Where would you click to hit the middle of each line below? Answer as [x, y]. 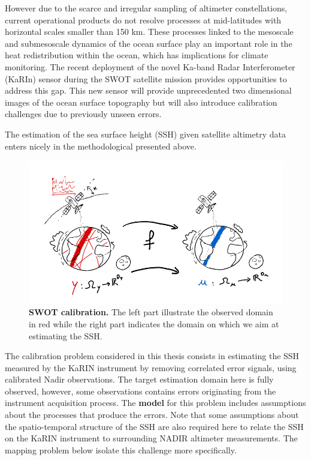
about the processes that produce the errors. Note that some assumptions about [152, 415]
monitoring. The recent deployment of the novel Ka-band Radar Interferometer [150, 66]
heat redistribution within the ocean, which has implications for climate [137, 55]
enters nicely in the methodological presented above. [101, 146]
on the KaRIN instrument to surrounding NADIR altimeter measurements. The [151, 438]
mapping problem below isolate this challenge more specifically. [121, 449]
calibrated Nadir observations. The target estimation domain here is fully [139, 379]
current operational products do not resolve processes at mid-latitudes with [143, 20]
